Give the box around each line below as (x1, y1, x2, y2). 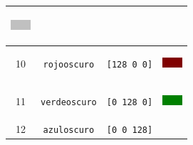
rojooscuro (43, 60, 95, 70)
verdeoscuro (41, 97, 97, 108)
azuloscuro (43, 125, 95, 136)
